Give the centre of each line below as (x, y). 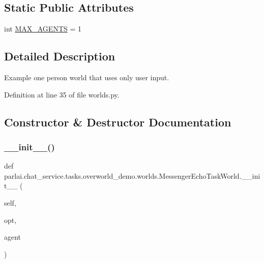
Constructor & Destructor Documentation (118, 122)
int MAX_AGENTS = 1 (43, 29)
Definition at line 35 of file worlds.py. (62, 94)
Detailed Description (60, 56)
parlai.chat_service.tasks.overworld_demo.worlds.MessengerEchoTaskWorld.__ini (132, 175)
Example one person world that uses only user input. (87, 77)
